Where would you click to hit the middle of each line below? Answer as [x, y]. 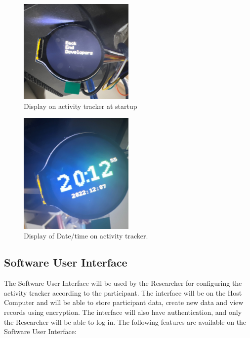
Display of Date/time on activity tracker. [86, 236]
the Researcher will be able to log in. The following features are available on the [125, 321]
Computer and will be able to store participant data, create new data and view [124, 302]
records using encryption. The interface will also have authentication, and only [123, 312]
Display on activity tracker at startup [81, 106]
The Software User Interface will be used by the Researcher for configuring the [123, 283]
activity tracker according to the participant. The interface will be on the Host [123, 292]
